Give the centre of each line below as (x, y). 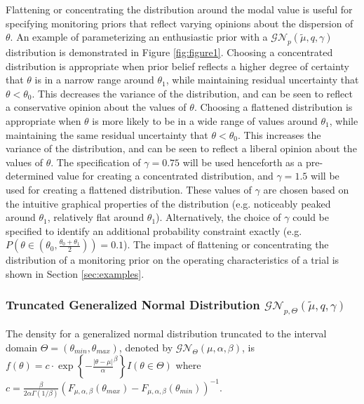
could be (311, 217)
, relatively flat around (96, 217)
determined (30, 176)
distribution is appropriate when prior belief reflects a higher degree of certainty (177, 66)
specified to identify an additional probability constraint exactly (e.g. (154, 230)
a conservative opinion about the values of (96, 107)
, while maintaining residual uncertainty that (262, 80)
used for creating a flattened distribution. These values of (129, 189)
